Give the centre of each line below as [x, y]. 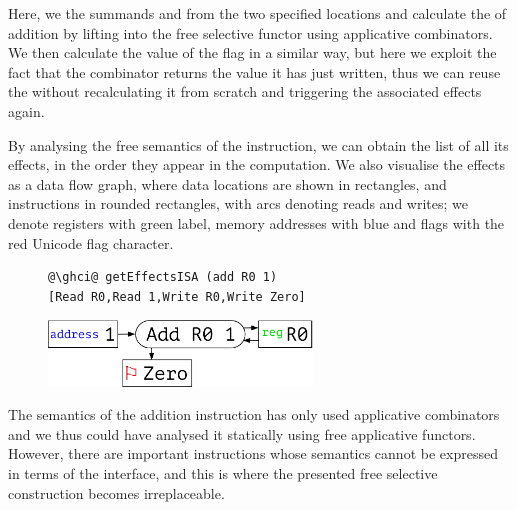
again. [26, 110]
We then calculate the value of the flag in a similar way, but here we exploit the [252, 52]
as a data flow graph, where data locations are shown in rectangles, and [227, 183]
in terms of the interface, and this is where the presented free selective [223, 473]
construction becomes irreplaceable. [116, 492]
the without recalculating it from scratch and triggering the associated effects [245, 91]
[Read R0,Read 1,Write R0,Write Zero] [177, 296]
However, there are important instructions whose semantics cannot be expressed [253, 453]
